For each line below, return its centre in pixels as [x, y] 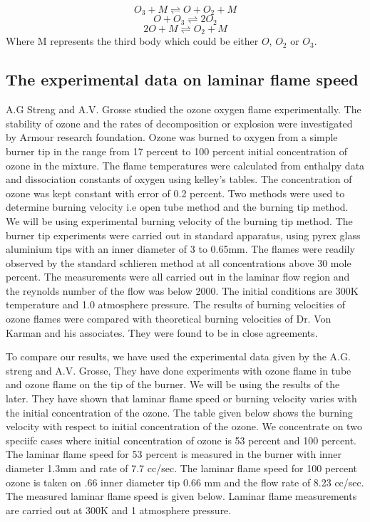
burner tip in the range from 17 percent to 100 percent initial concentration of [177, 151]
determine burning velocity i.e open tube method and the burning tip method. [177, 207]
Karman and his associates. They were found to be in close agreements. [162, 332]
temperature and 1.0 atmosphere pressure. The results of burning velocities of [175, 304]
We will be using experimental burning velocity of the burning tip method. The [179, 220]
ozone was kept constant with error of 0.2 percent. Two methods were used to [175, 193]
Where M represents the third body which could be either [132, 41]
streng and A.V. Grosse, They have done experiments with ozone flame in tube [179, 370]
